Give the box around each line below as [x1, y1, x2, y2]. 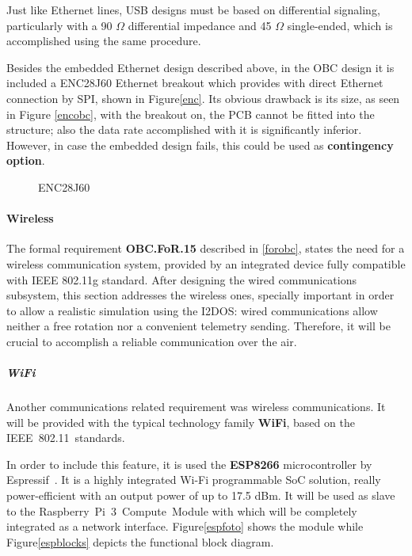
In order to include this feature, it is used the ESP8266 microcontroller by [6, 455, 372, 472]
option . [6, 152, 45, 169]
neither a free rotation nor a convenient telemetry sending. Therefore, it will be [6, 318, 391, 334]
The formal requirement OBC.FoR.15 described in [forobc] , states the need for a [6, 240, 405, 257]
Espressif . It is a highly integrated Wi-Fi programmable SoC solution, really [6, 471, 381, 488]
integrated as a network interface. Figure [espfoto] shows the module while [6, 518, 364, 535]
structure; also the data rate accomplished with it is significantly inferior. [6, 121, 362, 138]
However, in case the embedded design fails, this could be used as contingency [6, 136, 394, 153]
